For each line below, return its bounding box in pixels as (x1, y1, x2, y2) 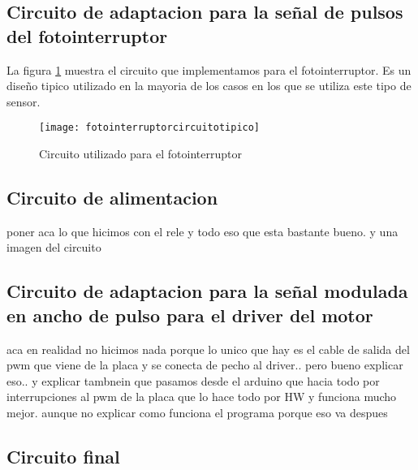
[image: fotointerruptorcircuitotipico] (39, 122, 261, 134)
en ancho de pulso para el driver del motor (6, 302, 373, 327)
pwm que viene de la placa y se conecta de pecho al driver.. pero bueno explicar (6, 356, 403, 373)
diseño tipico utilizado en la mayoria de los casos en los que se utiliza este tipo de (6, 77, 412, 94)
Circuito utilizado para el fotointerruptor (39, 145, 242, 162)
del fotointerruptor (6, 23, 168, 48)
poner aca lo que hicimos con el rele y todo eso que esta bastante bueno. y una (6, 222, 399, 239)
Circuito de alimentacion (6, 185, 218, 210)
